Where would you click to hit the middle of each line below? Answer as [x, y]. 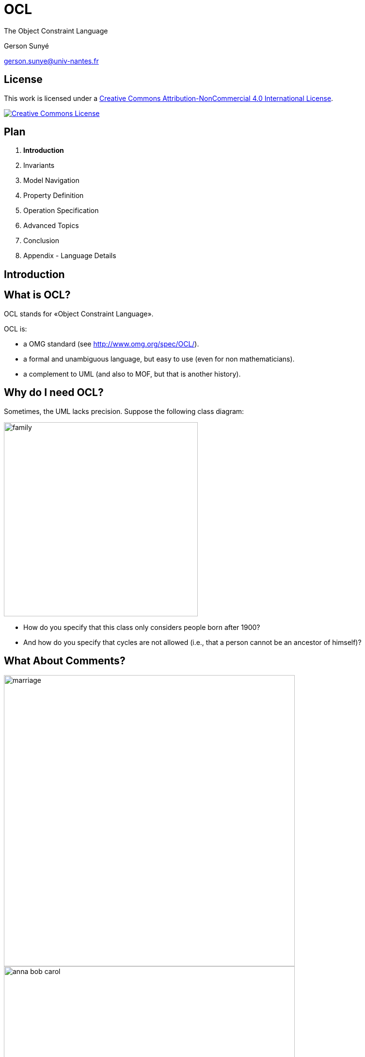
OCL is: [16, 329]
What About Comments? [65, 661]
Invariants [39, 165]
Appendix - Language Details [70, 256]
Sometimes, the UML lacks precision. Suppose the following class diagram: [124, 411]
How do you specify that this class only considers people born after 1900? [142, 627]
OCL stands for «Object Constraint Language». [79, 314]
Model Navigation [51, 181]
